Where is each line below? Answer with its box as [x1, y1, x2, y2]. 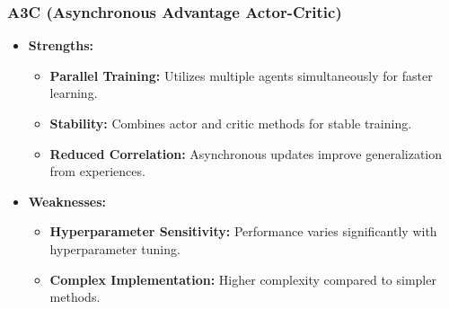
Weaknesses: [28, 191, 107, 210]
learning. [49, 84, 98, 102]
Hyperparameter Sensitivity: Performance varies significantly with [49, 222, 437, 241]
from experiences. [49, 162, 145, 181]
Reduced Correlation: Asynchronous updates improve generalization [49, 144, 443, 163]
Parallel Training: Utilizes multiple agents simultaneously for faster [49, 66, 433, 84]
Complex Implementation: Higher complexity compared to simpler [49, 269, 436, 288]
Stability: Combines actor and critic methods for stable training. [49, 114, 412, 132]
